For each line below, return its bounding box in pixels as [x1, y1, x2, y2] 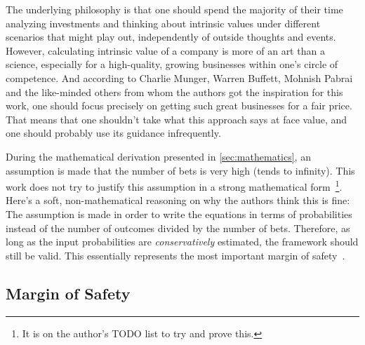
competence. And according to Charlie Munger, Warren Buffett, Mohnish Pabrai [6, 70, 353, 85]
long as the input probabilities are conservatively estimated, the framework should [6, 234, 359, 249]
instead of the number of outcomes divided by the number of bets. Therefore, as [6, 220, 350, 235]
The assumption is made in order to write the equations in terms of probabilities [6, 206, 352, 221]
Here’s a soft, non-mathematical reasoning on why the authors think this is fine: [6, 193, 350, 208]
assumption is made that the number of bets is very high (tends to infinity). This [6, 163, 355, 177]
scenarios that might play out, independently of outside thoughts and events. [6, 29, 336, 44]
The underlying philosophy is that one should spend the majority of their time [6, 2, 343, 16]
